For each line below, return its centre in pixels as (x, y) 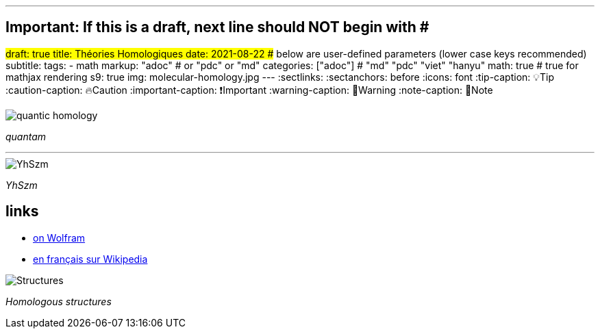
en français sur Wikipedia (90, 259)
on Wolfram (59, 237)
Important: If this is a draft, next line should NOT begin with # (217, 27)
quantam (26, 136)
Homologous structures (59, 301)
